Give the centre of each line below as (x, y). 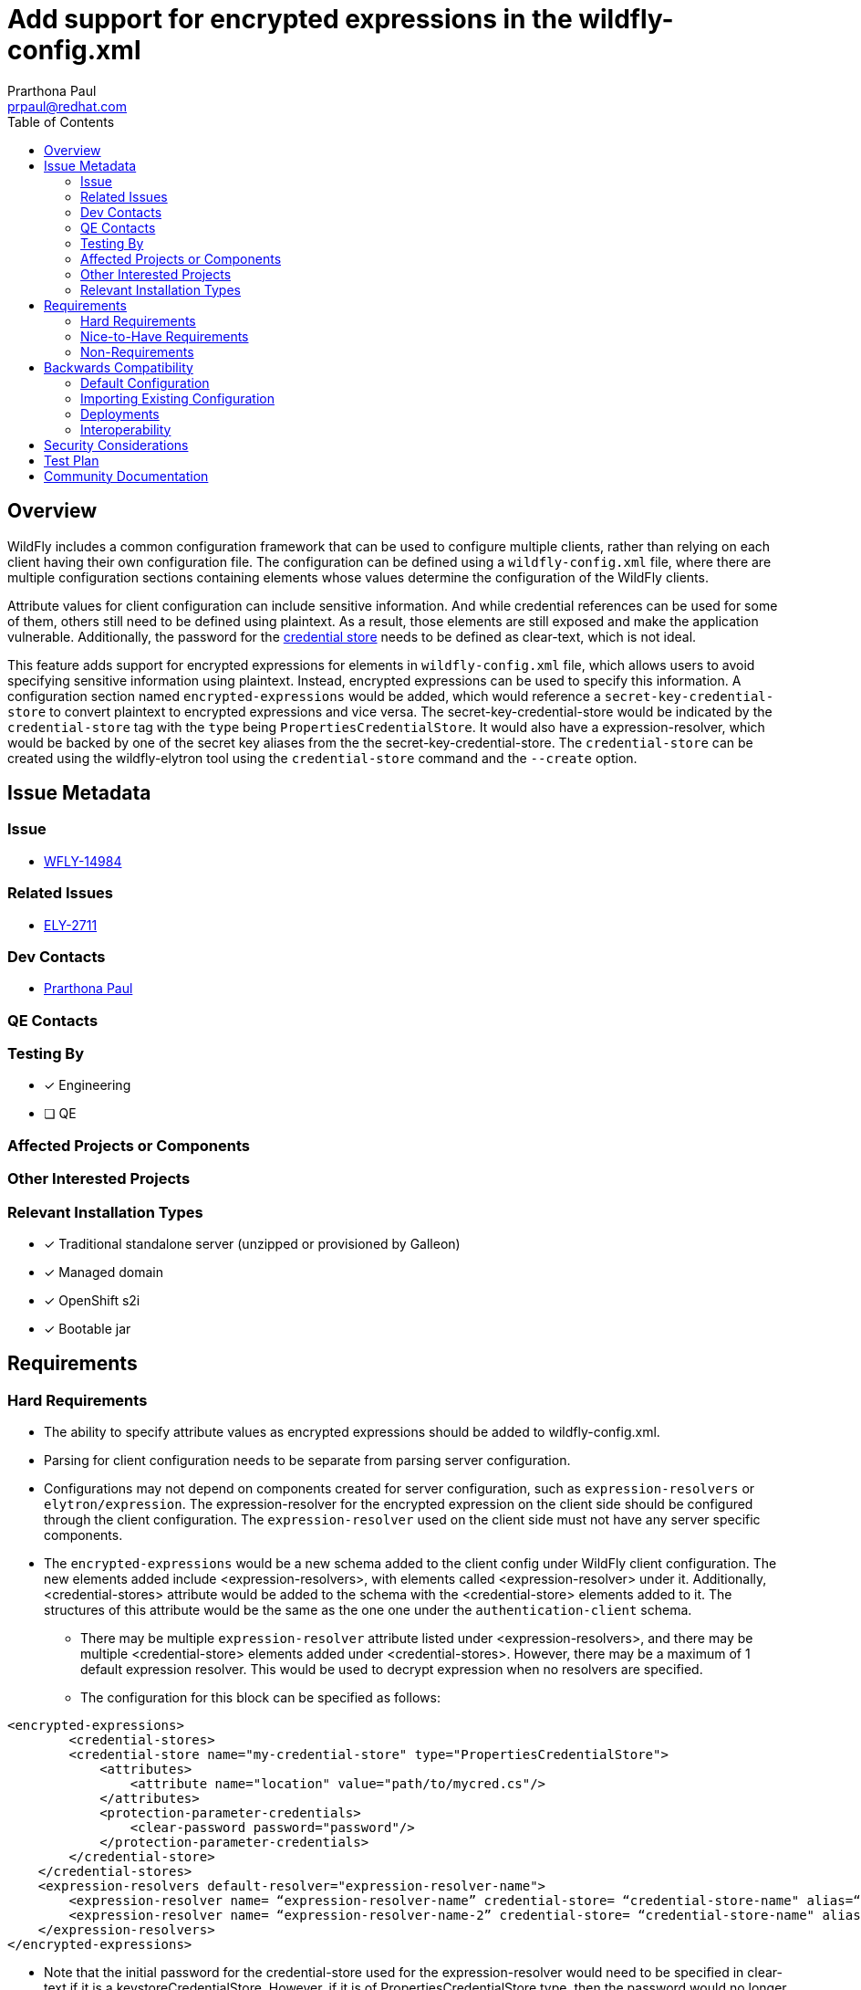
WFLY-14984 (83, 861)
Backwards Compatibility (119, 367)
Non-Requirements (137, 351)
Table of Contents (61, 121)
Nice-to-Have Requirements (165, 336)
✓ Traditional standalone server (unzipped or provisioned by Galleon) (252, 1243)
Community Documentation (126, 476)
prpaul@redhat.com (67, 106)
